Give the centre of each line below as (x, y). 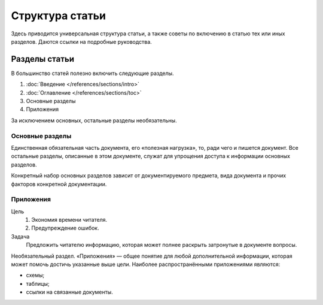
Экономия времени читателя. (69, 220)
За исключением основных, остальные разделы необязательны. (94, 120)
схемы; (35, 275)
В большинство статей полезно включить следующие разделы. (92, 73)
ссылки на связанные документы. (69, 292)
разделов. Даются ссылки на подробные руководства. (81, 41)
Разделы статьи (43, 59)
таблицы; (38, 283)
